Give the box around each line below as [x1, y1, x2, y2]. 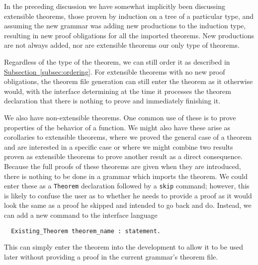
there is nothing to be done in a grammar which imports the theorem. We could [4, 171, 248, 181]
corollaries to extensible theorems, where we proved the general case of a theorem [4, 132, 252, 142]
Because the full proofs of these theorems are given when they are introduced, [4, 161, 241, 171]
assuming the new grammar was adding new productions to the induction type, [4, 20, 246, 31]
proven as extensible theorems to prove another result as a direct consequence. [4, 151, 243, 162]
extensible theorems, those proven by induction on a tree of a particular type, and [4, 10, 254, 21]
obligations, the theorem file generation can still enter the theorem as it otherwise [4, 76, 253, 87]
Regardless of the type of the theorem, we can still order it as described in [4, 56, 230, 67]
